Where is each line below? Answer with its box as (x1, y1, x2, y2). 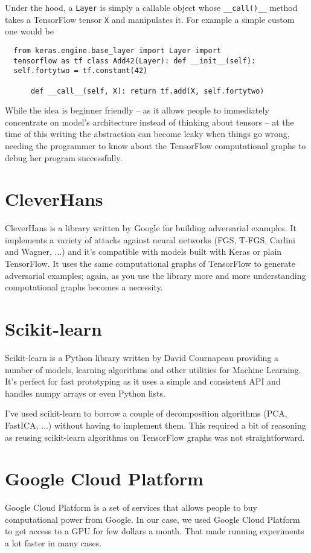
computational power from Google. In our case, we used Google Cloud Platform (5, 513, 300, 525)
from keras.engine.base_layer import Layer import (13, 46, 221, 55)
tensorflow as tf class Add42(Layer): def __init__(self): (13, 56, 256, 65)
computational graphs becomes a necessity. (5, 281, 163, 293)
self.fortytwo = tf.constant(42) (13, 66, 148, 75)
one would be (5, 25, 54, 37)
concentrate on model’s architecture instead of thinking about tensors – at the (5, 115, 294, 128)
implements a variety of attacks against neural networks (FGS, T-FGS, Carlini (5, 233, 295, 246)
